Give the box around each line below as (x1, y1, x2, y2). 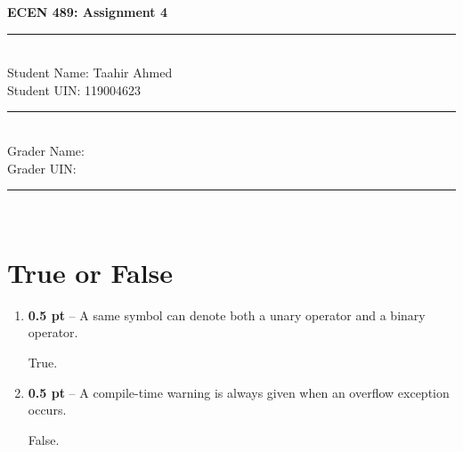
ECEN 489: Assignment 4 (7, 3, 168, 20)
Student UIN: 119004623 (7, 80, 142, 99)
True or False (7, 254, 174, 290)
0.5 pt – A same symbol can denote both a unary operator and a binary (28, 305, 426, 324)
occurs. (28, 400, 67, 419)
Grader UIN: (7, 158, 77, 177)
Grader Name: (7, 141, 85, 159)
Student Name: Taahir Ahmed (7, 63, 173, 82)
